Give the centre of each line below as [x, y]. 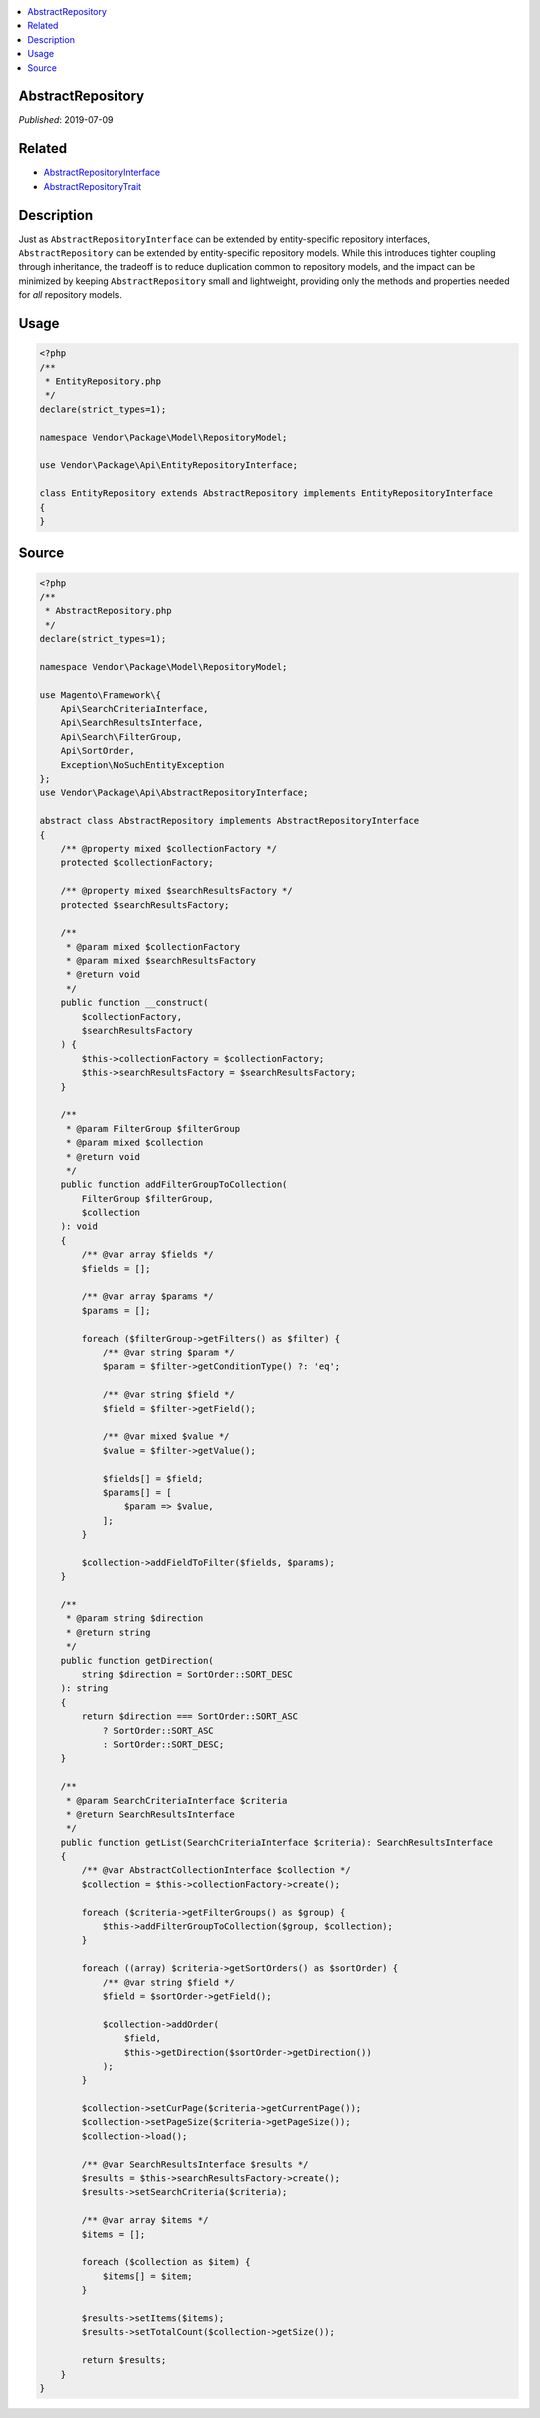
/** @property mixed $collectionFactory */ [168, 848]
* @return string [108, 1632]
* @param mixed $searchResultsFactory [161, 961]
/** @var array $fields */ [147, 1254]
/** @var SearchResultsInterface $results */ [195, 2164]
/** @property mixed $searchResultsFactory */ [177, 891]
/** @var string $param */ [168, 1352]
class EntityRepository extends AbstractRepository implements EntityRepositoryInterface [266, 493]
